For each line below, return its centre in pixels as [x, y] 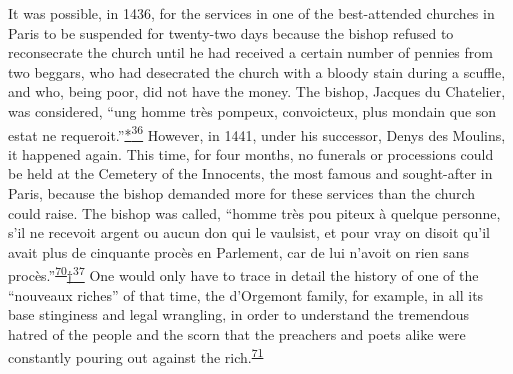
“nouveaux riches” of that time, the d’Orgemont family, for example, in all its [246, 294]
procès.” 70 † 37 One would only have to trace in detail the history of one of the [243, 274]
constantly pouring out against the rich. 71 [136, 356]
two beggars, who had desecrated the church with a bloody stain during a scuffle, [257, 71]
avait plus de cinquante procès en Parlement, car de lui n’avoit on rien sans [239, 251]
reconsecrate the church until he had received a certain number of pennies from [250, 52]
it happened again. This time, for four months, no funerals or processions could [251, 153]
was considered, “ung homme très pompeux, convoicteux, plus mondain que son [252, 110]
